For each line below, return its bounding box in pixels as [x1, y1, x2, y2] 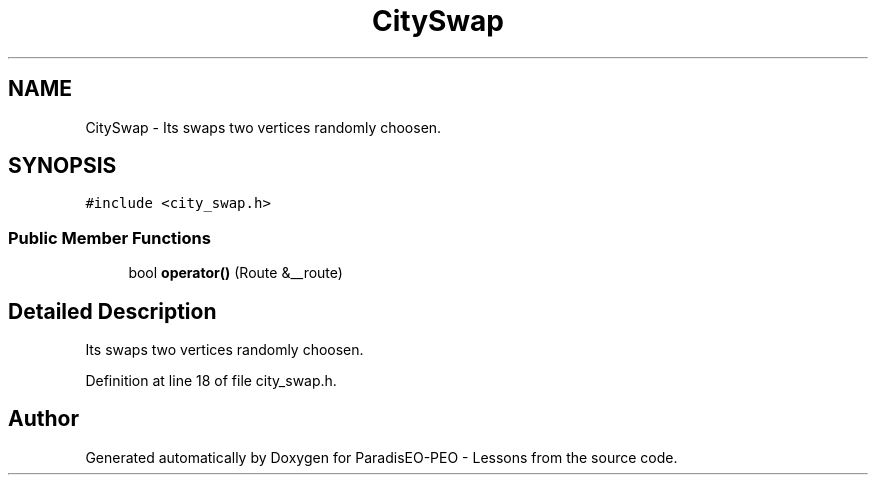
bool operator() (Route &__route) [128, 264, 343, 282]
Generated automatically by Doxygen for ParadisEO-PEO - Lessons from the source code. [85, 448, 678, 466]
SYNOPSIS [8, 153, 117, 179]
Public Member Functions [8, 227, 211, 248]
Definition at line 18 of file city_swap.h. [85, 372, 337, 390]
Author [8, 406, 79, 432]
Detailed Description [8, 298, 217, 324]
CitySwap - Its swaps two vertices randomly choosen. [85, 118, 442, 136]
